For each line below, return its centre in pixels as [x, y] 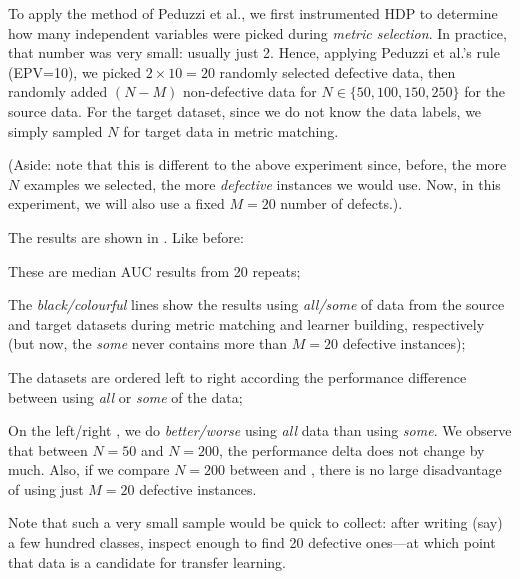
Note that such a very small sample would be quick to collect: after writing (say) [255, 522]
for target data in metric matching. [231, 130]
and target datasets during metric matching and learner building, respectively [246, 323]
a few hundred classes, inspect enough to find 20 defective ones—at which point [252, 542]
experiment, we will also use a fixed [116, 203]
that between [48, 449]
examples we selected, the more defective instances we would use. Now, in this [262, 183]
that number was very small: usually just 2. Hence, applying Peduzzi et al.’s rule [254, 52]
